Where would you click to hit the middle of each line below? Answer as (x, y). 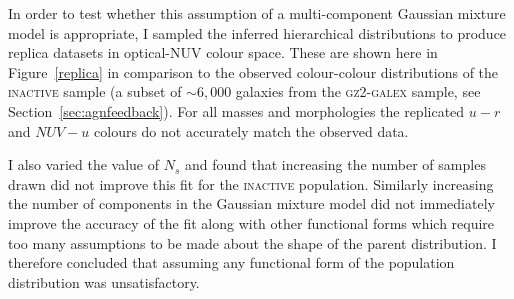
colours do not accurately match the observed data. (251, 130)
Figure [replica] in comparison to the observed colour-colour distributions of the (253, 71)
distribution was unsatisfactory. (104, 281)
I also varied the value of (83, 164)
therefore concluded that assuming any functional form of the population (231, 262)
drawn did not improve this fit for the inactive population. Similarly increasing (251, 183)
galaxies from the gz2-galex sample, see (358, 91)
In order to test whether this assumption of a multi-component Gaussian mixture (257, 13)
